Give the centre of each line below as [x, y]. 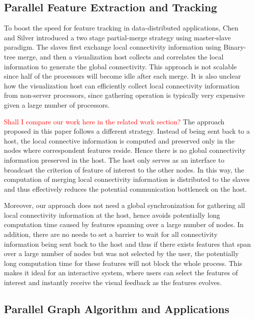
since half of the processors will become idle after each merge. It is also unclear [123, 76]
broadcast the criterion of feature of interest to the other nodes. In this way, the [124, 169]
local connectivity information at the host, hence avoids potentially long [112, 215]
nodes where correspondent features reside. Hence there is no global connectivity [125, 150]
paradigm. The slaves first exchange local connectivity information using [113, 47]
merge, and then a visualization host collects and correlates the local [121, 56]
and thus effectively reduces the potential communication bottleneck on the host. [126, 188]
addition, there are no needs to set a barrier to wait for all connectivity [111, 234]
